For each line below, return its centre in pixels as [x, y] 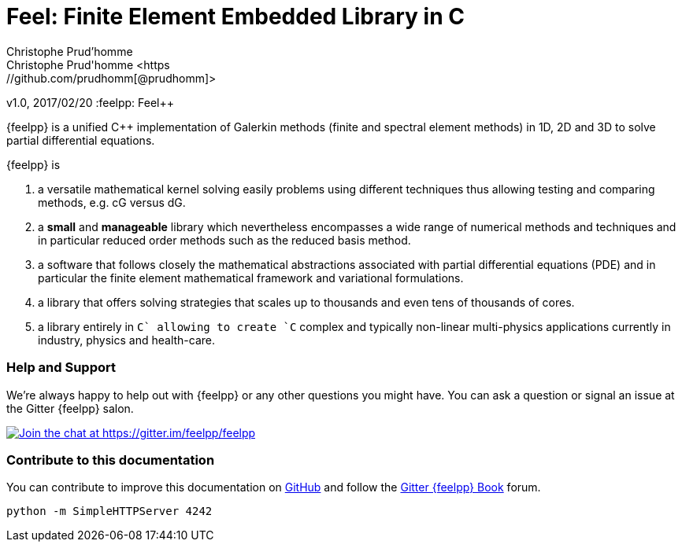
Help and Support [61, 368]
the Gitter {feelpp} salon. [70, 408]
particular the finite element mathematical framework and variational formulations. [251, 278]
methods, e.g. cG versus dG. [112, 202]
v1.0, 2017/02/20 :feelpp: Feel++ [91, 102]
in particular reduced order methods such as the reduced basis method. [224, 240]
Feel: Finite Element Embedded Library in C [235, 17]
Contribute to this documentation [111, 460]
